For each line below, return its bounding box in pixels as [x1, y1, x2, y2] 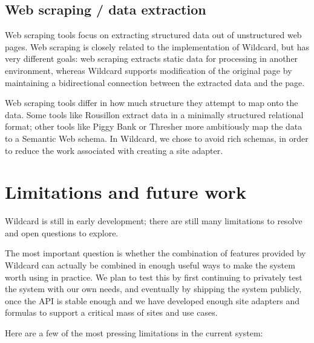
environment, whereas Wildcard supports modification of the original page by [5, 64, 292, 76]
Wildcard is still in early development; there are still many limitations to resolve [5, 215, 303, 227]
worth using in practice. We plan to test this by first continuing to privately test [5, 270, 303, 283]
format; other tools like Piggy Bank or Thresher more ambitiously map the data [5, 120, 303, 133]
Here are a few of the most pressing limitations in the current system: [5, 327, 263, 339]
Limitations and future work [5, 179, 246, 204]
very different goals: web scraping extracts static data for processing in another [5, 52, 298, 65]
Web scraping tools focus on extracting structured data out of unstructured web [5, 28, 302, 41]
